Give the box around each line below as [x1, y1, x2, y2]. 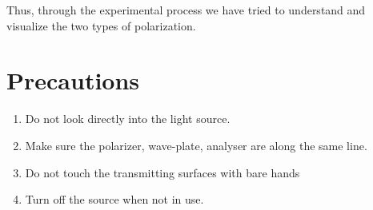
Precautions [6, 64, 140, 97]
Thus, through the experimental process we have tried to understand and [6, 2, 366, 18]
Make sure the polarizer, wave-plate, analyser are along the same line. [25, 137, 367, 153]
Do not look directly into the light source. [25, 110, 231, 127]
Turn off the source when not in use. [25, 191, 204, 208]
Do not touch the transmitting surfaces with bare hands [25, 164, 300, 180]
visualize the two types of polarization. [6, 17, 196, 34]
